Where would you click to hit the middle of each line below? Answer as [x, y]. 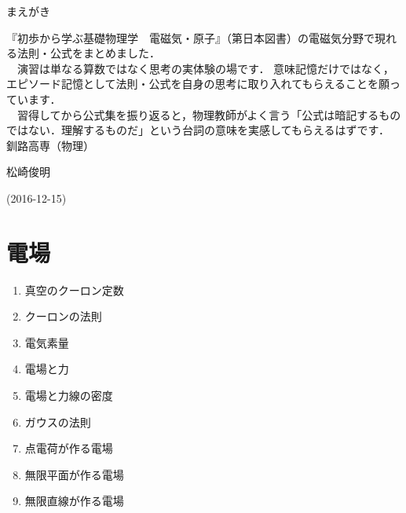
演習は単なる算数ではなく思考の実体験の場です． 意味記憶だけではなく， [205, 68]
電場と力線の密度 [69, 396]
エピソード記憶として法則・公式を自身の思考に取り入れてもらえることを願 [198, 84]
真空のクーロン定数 [74, 289]
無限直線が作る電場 [74, 501]
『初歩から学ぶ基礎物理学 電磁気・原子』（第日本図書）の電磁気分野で [190, 37]
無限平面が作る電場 [74, 474]
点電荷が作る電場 [69, 448]
